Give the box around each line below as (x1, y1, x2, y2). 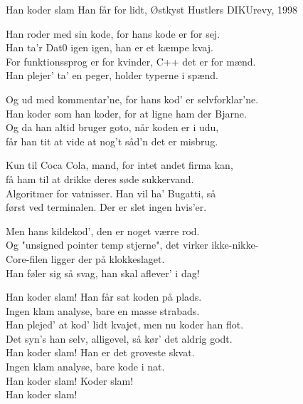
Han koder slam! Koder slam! (6, 373, 134, 388)
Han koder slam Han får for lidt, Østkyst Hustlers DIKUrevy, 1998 (6, 2, 297, 16)
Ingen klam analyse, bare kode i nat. (6, 359, 165, 374)
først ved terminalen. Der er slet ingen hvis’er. (6, 200, 207, 214)
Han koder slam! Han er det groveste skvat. (6, 345, 195, 360)
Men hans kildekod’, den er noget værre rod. (6, 223, 200, 238)
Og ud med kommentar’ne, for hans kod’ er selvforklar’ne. (6, 91, 259, 106)
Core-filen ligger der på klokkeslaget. (6, 251, 165, 266)
